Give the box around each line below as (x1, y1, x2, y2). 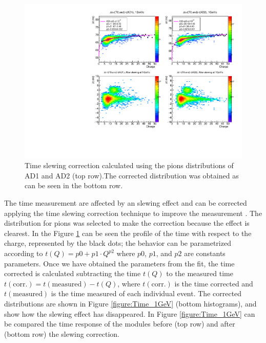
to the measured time (166, 268, 233, 279)
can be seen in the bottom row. (25, 180, 123, 191)
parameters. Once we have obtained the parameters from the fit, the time (4, 258, 235, 268)
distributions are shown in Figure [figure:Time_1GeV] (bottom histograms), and (4, 298, 257, 309)
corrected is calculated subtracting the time (4, 268, 141, 279)
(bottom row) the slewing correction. (4, 328, 119, 339)
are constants (184, 248, 226, 258)
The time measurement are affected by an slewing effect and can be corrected (4, 197, 247, 208)
